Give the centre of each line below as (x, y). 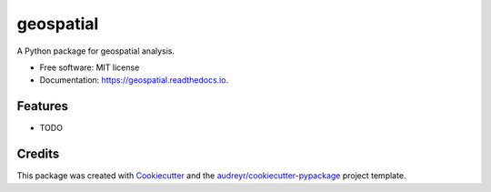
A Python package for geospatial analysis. (96, 51)
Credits (38, 154)
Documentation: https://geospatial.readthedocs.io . (134, 80)
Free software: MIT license (90, 67)
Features (42, 106)
